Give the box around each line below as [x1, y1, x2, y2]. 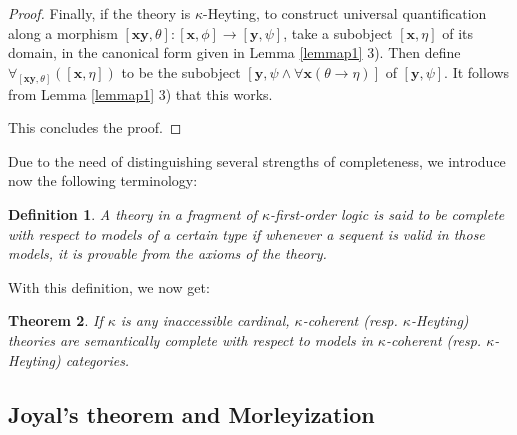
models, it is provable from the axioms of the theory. [8, 243, 327, 264]
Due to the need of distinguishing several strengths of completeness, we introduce [8, 150, 506, 171]
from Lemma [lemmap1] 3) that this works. [8, 83, 273, 104]
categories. [65, 349, 130, 370]
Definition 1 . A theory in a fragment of [8, 204, 257, 225]
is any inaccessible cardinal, [120, 310, 290, 331]
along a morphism [8, 22, 118, 43]
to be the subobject [121, 61, 241, 82]
